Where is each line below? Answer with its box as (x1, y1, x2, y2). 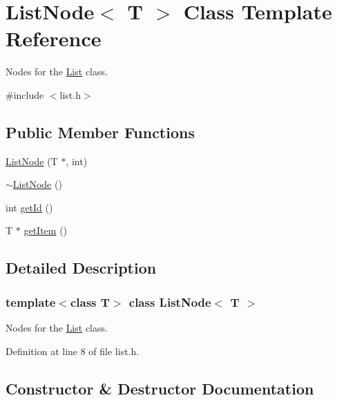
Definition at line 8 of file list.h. (6, 343, 139, 358)
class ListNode (128, 293, 211, 310)
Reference (6, 24, 102, 53)
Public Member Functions (6, 121, 195, 142)
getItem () (23, 223, 68, 238)
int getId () (6, 200, 53, 214)
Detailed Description (6, 257, 157, 278)
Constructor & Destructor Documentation (6, 377, 314, 399)
